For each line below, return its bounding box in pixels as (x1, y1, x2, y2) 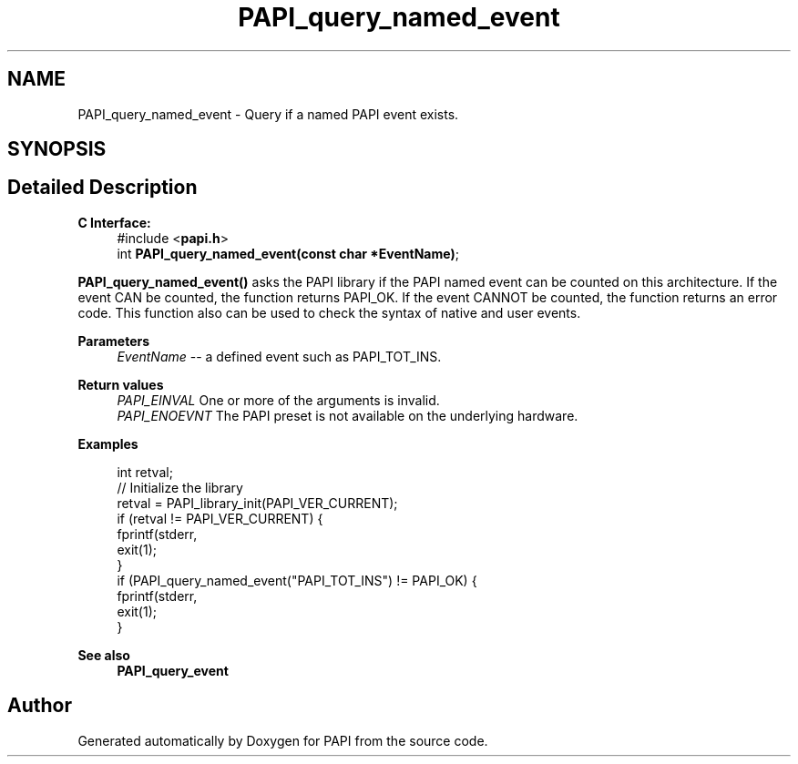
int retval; (117, 463, 173, 480)
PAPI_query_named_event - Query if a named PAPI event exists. (77, 106, 459, 122)
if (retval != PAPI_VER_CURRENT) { (117, 510, 323, 526)
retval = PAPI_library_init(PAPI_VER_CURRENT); (117, 494, 398, 511)
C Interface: (77, 214, 151, 230)
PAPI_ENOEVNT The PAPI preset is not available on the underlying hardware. (117, 407, 578, 423)
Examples (77, 435, 138, 452)
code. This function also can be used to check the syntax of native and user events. (77, 304, 581, 321)
